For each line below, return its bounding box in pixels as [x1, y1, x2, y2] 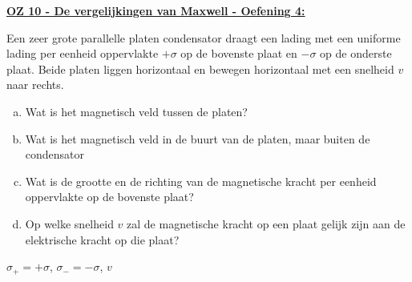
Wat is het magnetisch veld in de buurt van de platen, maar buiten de [25, 130, 370, 147]
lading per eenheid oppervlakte [6, 45, 159, 62]
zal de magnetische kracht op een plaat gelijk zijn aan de [127, 215, 406, 232]
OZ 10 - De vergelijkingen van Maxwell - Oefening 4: [6, 2, 305, 18]
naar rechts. [6, 76, 64, 93]
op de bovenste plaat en [180, 45, 297, 62]
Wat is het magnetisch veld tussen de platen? [25, 103, 248, 119]
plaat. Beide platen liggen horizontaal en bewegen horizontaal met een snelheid [6, 60, 394, 77]
